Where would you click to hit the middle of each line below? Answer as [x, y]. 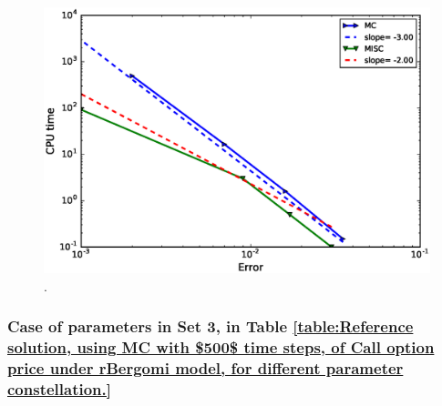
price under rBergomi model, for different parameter [206, 368]
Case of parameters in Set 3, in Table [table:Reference [211, 326]
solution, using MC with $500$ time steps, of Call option [221, 347]
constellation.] [59, 389]
